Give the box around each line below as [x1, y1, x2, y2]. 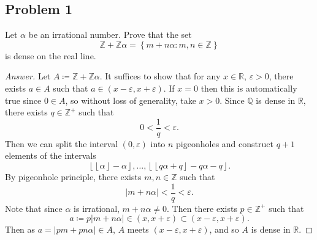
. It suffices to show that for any [99, 70, 221, 82]
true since [5, 93, 42, 106]
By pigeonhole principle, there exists [5, 170, 142, 183]
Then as [5, 223, 36, 236]
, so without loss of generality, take [65, 93, 196, 106]
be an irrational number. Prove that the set [28, 28, 192, 41]
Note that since [5, 202, 63, 214]
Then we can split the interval [5, 137, 118, 150]
